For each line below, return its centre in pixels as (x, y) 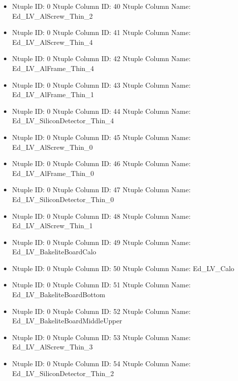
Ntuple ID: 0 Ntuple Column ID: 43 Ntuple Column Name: (101, 85)
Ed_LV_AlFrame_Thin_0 (53, 173)
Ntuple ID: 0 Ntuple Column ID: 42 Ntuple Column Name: (101, 58)
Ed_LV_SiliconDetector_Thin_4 (63, 121)
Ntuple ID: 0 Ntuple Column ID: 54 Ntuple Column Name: (101, 364)
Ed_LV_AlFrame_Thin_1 (53, 94)
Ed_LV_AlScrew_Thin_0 (52, 147)
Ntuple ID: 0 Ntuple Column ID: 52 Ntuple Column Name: (101, 311)
